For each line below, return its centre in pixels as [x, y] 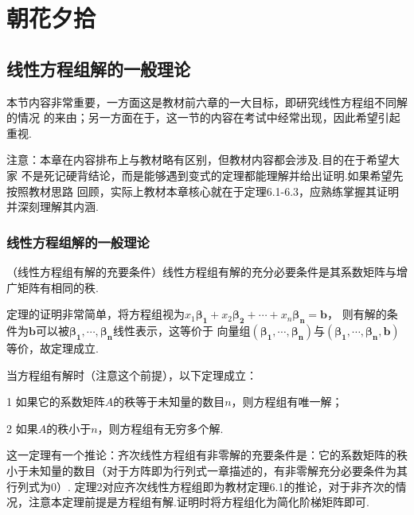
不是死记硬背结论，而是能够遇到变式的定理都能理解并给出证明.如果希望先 [212, 175]
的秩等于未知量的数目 [169, 402]
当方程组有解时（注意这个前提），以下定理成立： [132, 375]
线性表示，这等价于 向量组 [182, 330]
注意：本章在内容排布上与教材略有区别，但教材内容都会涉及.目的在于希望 [197, 160]
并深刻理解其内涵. [53, 207]
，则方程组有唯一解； [287, 402]
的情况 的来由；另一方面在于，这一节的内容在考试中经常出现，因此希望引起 [203, 117]
